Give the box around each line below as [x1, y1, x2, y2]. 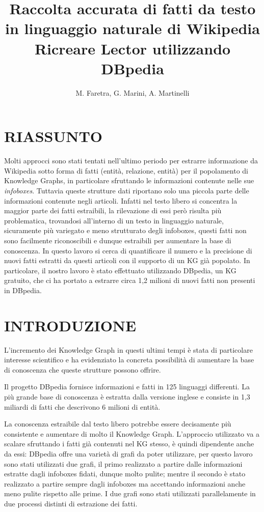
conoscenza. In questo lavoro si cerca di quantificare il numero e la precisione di [4, 245, 252, 255]
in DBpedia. [4, 285, 42, 295]
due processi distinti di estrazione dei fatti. [4, 498, 138, 508]
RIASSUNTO [4, 126, 103, 147]
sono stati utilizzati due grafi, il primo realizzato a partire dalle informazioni [4, 458, 243, 469]
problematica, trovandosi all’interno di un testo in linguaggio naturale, [4, 215, 224, 225]
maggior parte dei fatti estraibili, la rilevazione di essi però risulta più [4, 205, 222, 216]
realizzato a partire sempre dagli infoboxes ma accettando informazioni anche [4, 478, 246, 489]
